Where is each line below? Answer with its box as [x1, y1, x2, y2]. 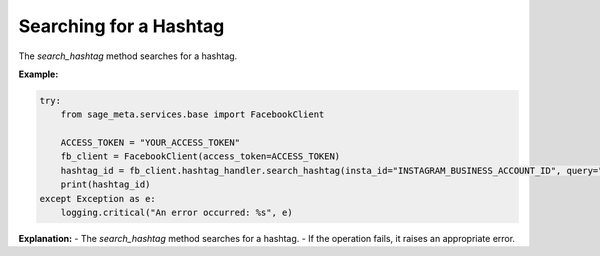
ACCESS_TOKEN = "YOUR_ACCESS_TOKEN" [60, 137, 240, 149]
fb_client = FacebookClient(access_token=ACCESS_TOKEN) [60, 151, 341, 162]
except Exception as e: [39, 193, 157, 204]
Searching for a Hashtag [18, 15, 225, 37]
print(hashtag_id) [60, 179, 151, 190]
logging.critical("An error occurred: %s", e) [60, 207, 294, 219]
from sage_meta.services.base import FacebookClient [60, 109, 325, 120]
